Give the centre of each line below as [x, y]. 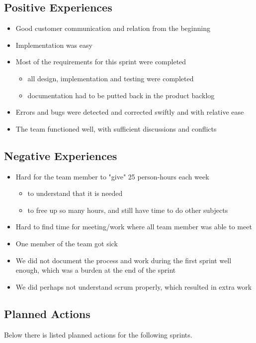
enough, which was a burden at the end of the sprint [96, 270]
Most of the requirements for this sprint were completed [101, 62]
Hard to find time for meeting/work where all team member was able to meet [134, 227]
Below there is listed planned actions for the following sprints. [98, 334]
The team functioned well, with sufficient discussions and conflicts [116, 128]
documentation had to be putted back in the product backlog [121, 95]
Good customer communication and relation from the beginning [113, 28]
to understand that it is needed [75, 193]
